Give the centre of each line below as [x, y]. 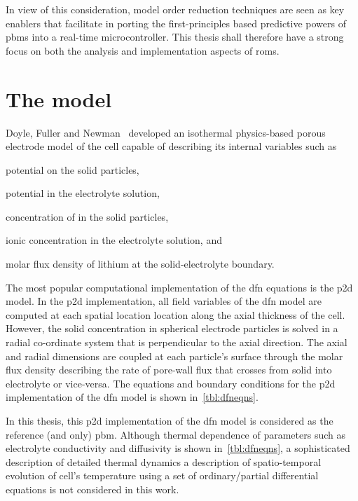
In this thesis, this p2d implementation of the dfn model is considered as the [170, 420]
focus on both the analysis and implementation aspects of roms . [143, 50]
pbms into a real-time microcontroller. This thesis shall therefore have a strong [175, 37]
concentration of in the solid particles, [87, 216]
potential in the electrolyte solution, [83, 193]
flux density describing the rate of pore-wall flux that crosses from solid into [169, 370]
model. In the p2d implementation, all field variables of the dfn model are [164, 301]
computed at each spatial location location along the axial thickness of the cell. [175, 314]
